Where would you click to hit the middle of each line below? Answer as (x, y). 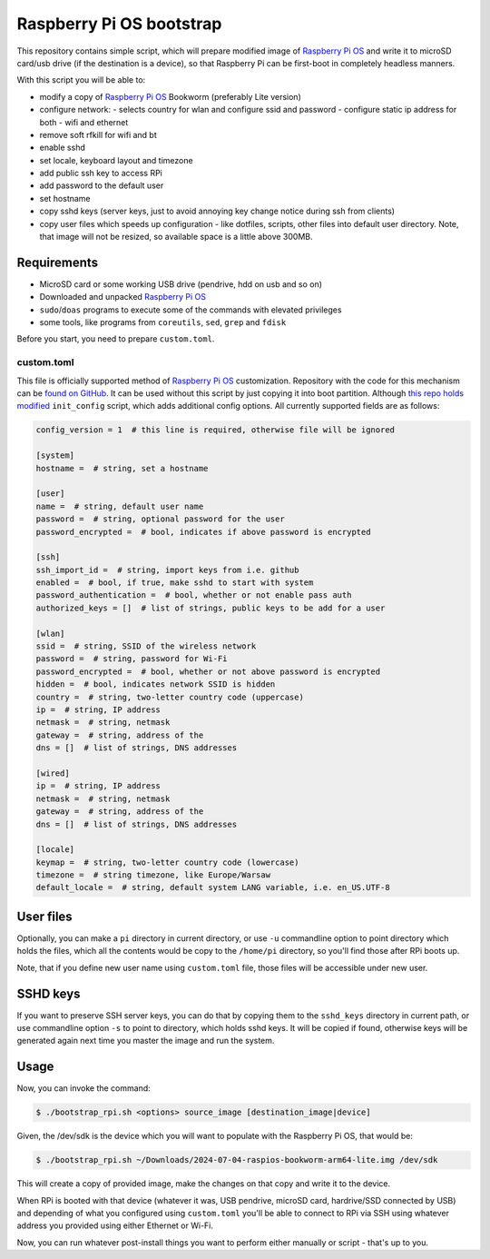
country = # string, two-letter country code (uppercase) (170, 697)
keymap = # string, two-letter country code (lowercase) (167, 862)
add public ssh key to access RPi (101, 173)
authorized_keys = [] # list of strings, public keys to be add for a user (211, 608)
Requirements (58, 262)
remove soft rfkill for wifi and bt (98, 134)
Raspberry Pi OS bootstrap (119, 24)
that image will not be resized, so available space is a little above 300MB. (176, 237)
